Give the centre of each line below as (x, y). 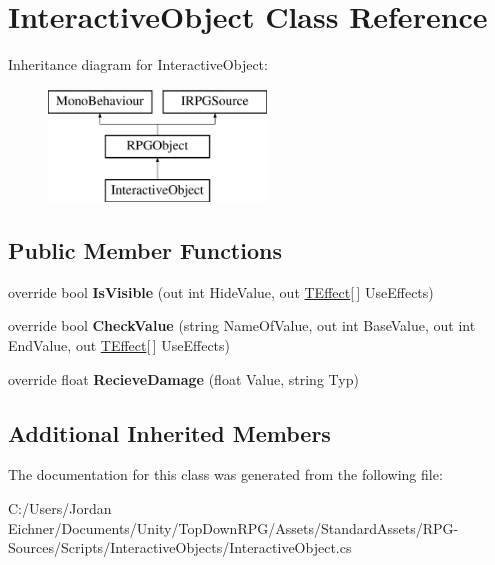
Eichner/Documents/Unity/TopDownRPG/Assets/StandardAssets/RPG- (233, 527)
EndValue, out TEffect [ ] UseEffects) (119, 345)
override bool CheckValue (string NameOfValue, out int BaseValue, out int (242, 325)
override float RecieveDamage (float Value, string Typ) (183, 378)
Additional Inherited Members (169, 432)
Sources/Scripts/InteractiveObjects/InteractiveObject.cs (180, 547)
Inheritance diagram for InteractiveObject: (138, 64)
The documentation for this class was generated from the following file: (225, 474)
